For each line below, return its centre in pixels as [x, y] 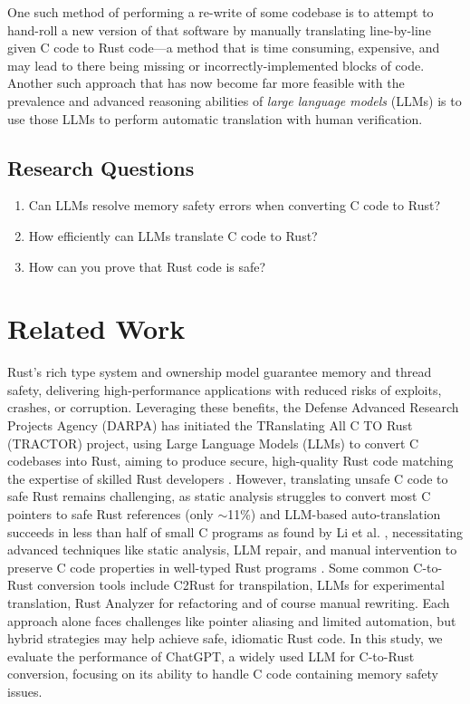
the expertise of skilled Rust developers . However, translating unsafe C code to [228, 478]
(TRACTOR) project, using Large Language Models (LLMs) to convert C [213, 443]
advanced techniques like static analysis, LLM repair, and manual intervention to [232, 550]
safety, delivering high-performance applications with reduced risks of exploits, [225, 389]
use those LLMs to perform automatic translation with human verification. [215, 118]
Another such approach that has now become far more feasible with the [206, 83]
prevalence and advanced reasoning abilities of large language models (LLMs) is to [235, 100]
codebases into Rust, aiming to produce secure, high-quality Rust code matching [230, 461]
